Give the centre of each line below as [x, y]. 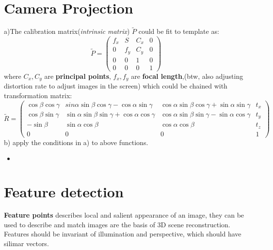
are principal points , [78, 76]
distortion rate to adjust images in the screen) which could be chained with [116, 86]
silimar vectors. [26, 243]
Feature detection [64, 192]
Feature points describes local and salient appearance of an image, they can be [124, 215]
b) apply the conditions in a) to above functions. [76, 142]
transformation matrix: [38, 96]
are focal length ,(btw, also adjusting [187, 76]
